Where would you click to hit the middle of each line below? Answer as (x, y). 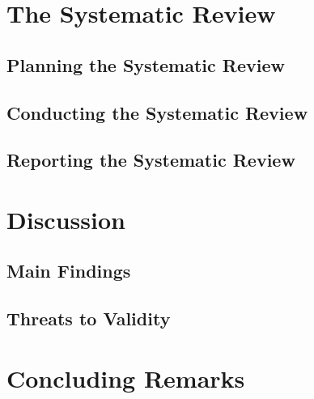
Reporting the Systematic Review (151, 160)
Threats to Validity (89, 318)
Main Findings (69, 271)
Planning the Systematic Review (146, 64)
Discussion (66, 219)
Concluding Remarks (126, 378)
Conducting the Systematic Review (157, 112)
